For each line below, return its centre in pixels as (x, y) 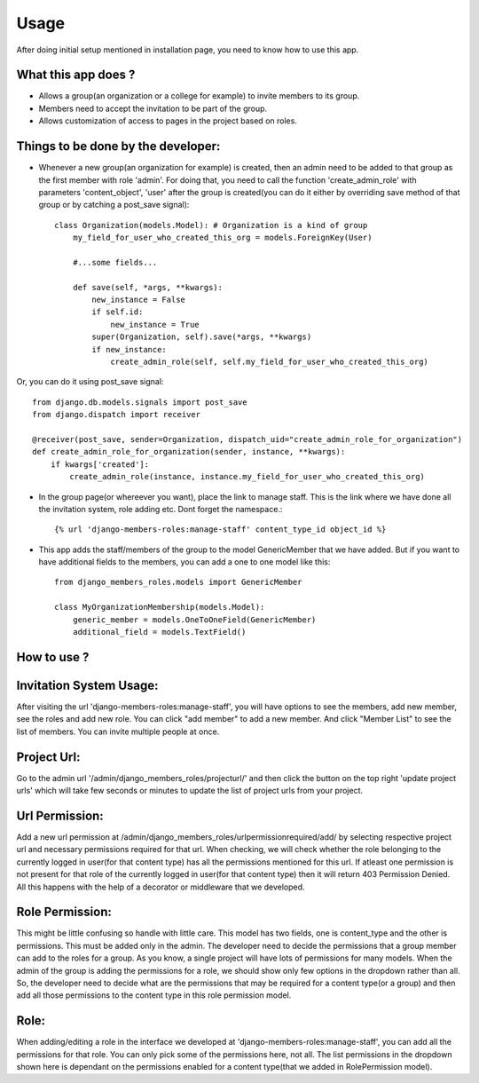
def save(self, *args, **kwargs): (148, 287)
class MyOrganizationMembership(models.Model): (160, 607)
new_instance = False (139, 300)
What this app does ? (76, 75)
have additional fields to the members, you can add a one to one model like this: (185, 562)
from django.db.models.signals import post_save (140, 402)
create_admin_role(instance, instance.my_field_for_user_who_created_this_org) (247, 477)
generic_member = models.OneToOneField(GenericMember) (194, 620)
